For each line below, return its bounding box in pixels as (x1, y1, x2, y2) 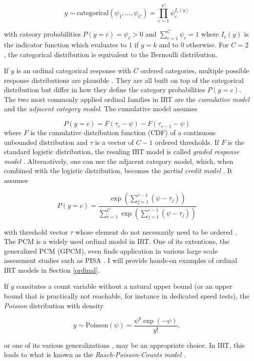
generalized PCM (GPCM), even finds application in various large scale (4, 245, 218, 256)
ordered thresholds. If (155, 137, 219, 147)
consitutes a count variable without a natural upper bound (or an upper (16, 281, 233, 291)
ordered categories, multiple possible (140, 65, 249, 76)
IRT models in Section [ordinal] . (4, 264, 100, 275)
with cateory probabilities (4, 29, 81, 39)
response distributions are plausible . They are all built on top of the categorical (4, 75, 244, 85)
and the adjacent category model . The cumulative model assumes (4, 103, 197, 114)
